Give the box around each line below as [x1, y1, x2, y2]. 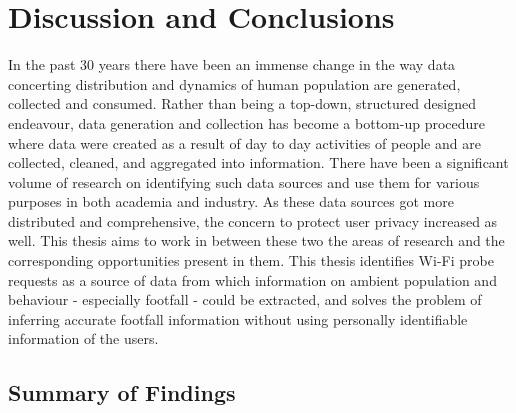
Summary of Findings [8, 377, 236, 408]
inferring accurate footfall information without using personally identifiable [8, 308, 468, 329]
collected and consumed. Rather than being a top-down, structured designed [8, 93, 477, 114]
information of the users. [8, 328, 159, 349]
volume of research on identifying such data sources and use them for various [8, 171, 480, 192]
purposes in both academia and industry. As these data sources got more [8, 191, 454, 212]
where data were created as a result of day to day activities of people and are [8, 132, 481, 153]
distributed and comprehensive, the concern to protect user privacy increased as [8, 210, 498, 231]
